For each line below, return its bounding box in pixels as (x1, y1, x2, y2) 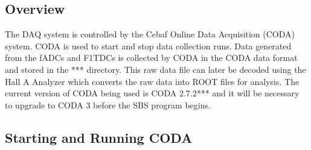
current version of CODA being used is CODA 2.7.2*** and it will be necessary (5, 87, 300, 99)
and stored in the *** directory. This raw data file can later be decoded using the (5, 63, 306, 75)
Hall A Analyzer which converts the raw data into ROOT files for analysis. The (5, 75, 300, 87)
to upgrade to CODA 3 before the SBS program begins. (5, 98, 211, 111)
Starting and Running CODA (5, 128, 193, 146)
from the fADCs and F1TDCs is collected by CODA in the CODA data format (5, 51, 298, 64)
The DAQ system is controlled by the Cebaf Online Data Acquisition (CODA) (5, 28, 295, 40)
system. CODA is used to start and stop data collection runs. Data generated (5, 39, 292, 52)
